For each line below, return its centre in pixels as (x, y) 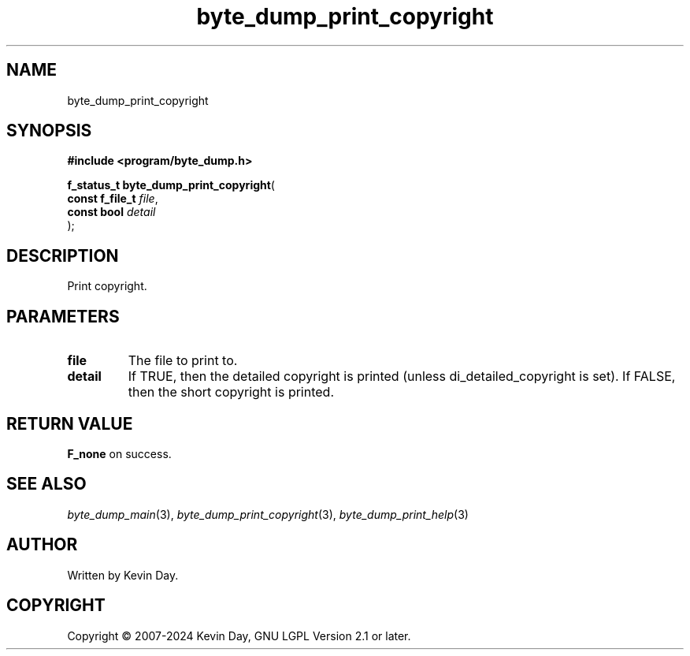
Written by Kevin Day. (123, 575)
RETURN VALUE (70, 423)
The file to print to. (183, 361)
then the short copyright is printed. (231, 392)
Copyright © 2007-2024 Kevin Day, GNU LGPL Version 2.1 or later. (239, 635)
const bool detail (111, 212)
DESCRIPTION (63, 255)
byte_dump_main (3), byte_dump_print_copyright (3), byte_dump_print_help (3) (268, 514)
